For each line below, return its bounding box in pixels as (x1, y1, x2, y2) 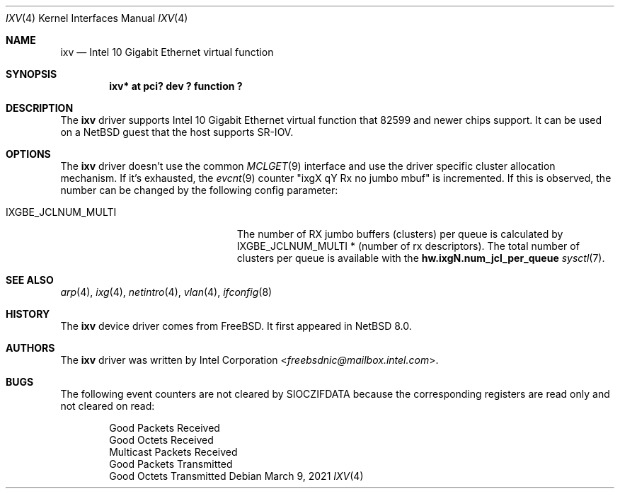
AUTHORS (6, 342, 55, 354)
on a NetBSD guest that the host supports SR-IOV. (60, 126, 294, 138)
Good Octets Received (109, 434, 214, 446)
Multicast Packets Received (109, 446, 238, 458)
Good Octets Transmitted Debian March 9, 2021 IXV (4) (109, 470, 364, 482)
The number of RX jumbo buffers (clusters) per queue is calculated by (236, 228, 563, 240)
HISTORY (6, 308, 50, 320)
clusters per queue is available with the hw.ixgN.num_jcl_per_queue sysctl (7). (236, 252, 605, 264)
